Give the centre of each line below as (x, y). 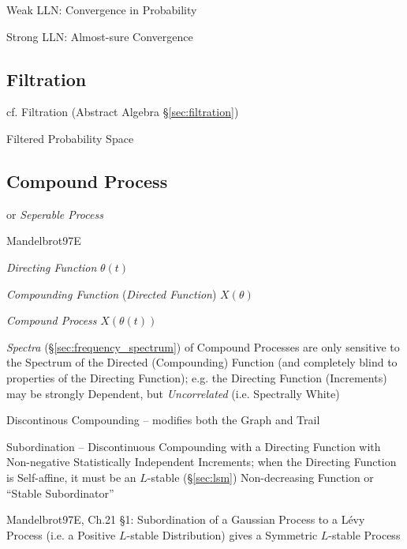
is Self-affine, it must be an (71, 477)
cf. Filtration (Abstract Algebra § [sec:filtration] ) (123, 112)
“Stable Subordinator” (60, 493)
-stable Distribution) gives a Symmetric (222, 534)
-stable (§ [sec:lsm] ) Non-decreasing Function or (260, 477)
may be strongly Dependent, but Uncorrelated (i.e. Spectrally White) (173, 393)
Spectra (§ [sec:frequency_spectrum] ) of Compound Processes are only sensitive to (203, 346)
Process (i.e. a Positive (61, 534)
